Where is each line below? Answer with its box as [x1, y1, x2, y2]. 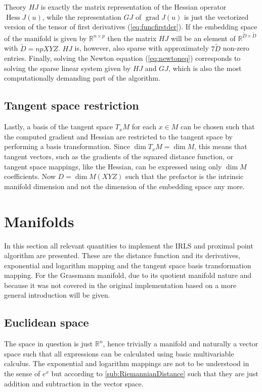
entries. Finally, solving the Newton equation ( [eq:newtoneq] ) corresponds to [4, 53, 241, 63]
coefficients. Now [4, 171, 56, 182]
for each [132, 121, 156, 132]
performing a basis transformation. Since [4, 141, 130, 152]
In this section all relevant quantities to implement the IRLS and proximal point [4, 240, 253, 251]
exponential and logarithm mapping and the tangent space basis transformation [4, 260, 251, 270]
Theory [4, 2, 26, 12]
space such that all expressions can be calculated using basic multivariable [4, 348, 234, 359]
